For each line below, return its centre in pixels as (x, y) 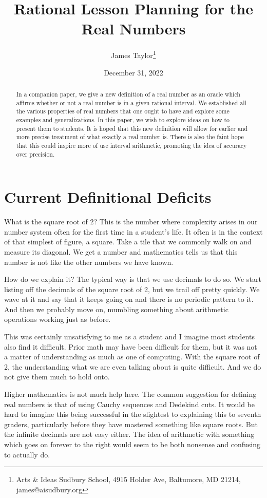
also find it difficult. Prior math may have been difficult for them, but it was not (131, 346)
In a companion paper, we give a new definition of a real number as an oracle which (128, 94)
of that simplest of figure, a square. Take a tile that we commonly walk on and (128, 242)
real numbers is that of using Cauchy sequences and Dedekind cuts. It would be (129, 404)
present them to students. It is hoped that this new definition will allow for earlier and (132, 128)
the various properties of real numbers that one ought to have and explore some (123, 111)
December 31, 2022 (133, 72)
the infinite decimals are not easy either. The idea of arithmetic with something (129, 434)
